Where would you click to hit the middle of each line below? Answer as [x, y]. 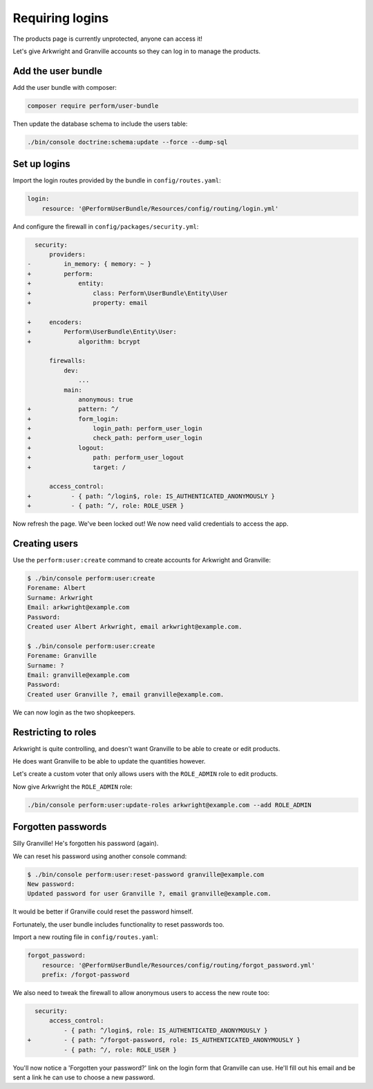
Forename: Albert [57, 588]
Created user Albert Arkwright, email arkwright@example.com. [135, 627]
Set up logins [41, 164]
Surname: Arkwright [60, 597]
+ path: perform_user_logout [106, 457]
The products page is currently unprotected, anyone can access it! [108, 39]
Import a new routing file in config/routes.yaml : [86, 937]
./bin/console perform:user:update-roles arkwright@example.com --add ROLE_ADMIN [170, 805]
